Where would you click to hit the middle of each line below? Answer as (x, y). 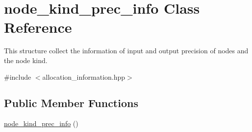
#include (18, 77)
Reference (38, 27)
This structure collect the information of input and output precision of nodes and (126, 51)
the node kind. (26, 60)
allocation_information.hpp (84, 77)
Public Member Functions (71, 103)
